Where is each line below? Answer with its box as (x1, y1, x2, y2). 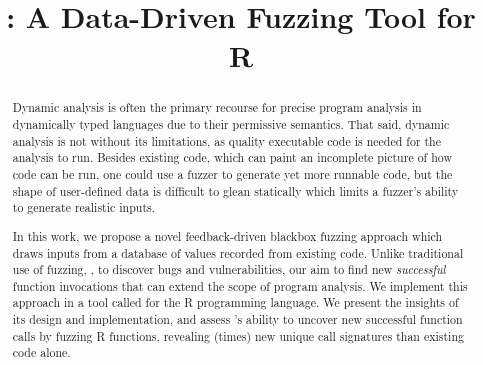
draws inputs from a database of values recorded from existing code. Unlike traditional (12, 244, 464, 261)
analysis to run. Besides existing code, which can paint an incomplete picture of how (12, 149, 452, 166)
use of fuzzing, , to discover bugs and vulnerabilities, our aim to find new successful (12, 261, 446, 278)
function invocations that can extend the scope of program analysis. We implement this (12, 277, 468, 294)
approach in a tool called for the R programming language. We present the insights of (12, 294, 459, 311)
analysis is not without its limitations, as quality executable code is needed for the (12, 132, 442, 149)
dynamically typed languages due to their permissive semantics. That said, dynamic (12, 116, 450, 133)
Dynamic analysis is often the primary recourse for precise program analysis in (12, 99, 422, 116)
